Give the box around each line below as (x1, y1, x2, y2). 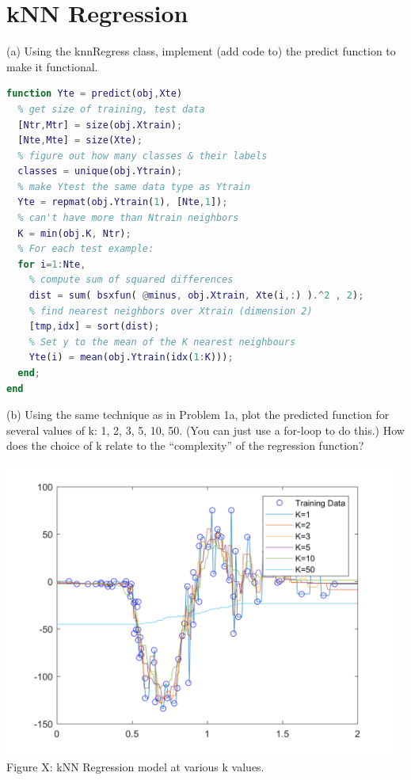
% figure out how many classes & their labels (17, 150, 268, 162)
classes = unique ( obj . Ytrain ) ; (17, 166, 183, 177)
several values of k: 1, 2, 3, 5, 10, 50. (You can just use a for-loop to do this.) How (6, 421, 405, 438)
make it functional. (6, 58, 98, 74)
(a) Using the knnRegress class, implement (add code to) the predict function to (6, 43, 396, 59)
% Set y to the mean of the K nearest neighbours (29, 336, 296, 348)
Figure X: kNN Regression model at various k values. (6, 759, 264, 775)
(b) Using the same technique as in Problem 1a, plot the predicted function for (6, 406, 390, 423)
